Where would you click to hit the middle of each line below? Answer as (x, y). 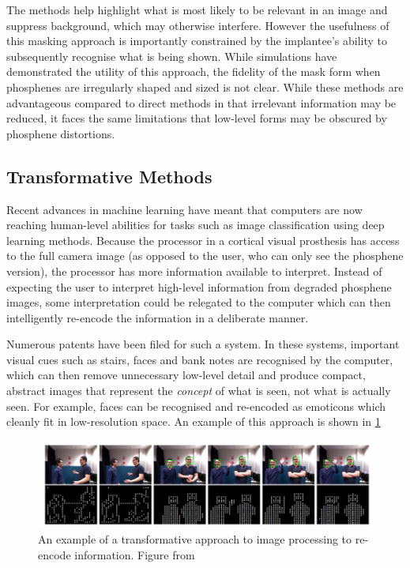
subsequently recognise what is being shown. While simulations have (172, 56)
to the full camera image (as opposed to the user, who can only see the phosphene (205, 256)
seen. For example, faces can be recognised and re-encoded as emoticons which (196, 406)
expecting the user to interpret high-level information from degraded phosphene (199, 286)
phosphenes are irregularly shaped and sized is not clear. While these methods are (205, 87)
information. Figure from (135, 554)
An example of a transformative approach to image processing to (195, 539)
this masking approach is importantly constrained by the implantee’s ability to (197, 41)
